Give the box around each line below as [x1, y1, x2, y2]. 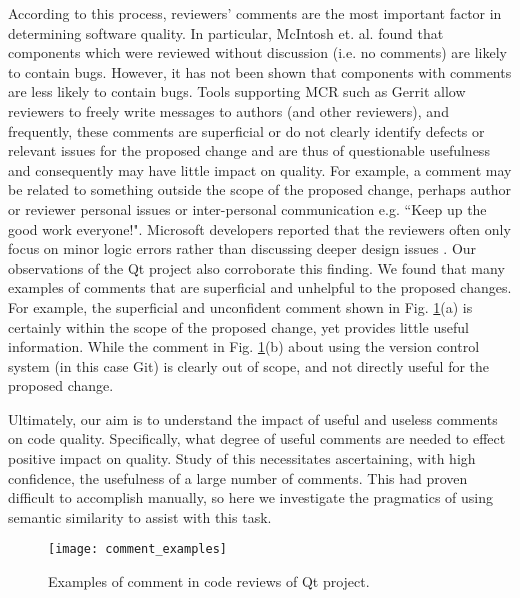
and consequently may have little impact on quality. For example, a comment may [8, 159, 512, 180]
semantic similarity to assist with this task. [8, 506, 272, 527]
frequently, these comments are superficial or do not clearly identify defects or [8, 120, 485, 141]
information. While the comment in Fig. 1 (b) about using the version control [8, 336, 480, 357]
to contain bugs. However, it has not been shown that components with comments [8, 61, 512, 82]
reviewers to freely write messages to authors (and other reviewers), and [8, 100, 449, 121]
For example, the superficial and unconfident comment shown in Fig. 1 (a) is [8, 296, 473, 317]
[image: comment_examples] [48, 542, 227, 557]
